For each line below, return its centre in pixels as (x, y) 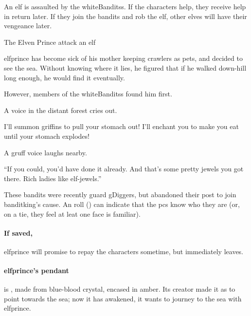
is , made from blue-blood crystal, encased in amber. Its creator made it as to (120, 289)
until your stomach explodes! (47, 136)
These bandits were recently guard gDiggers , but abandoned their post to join (120, 195)
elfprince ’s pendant (36, 270)
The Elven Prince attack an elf (50, 42)
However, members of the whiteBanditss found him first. (88, 94)
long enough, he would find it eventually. (64, 77)
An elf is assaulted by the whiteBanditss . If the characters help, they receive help (125, 6)
